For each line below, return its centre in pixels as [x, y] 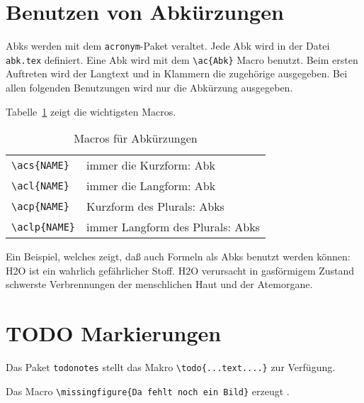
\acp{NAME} [40, 206]
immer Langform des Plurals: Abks [173, 227]
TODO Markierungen [114, 333]
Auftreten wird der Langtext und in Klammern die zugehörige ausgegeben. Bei [177, 73]
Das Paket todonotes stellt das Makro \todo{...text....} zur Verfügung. [171, 367]
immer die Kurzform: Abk [151, 165]
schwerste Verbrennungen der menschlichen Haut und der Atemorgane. [159, 284]
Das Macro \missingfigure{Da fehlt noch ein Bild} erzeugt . [148, 391]
